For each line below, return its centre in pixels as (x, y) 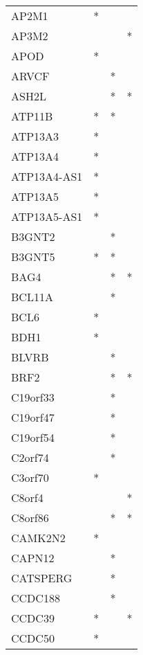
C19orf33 (33, 397)
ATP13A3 (35, 136)
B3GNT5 (33, 257)
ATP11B (32, 116)
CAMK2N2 (38, 538)
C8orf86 (30, 518)
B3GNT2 (33, 236)
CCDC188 (36, 598)
